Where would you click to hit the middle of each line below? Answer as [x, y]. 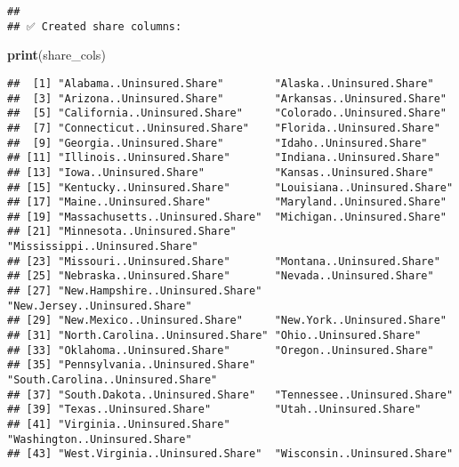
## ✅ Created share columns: [95, 26]
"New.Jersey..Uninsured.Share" [100, 306]
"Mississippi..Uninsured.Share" [103, 247]
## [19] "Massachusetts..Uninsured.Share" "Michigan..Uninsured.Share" [227, 217]
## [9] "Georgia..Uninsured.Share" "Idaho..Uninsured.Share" [217, 143]
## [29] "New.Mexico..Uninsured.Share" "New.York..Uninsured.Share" [227, 321]
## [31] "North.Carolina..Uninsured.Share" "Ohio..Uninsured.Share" [214, 336]
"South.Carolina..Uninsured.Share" [113, 380]
